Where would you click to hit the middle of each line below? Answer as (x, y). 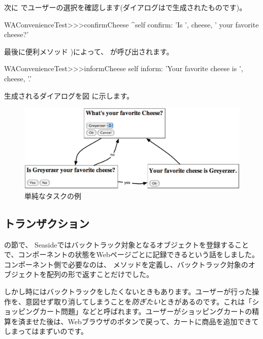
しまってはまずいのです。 (46, 331)
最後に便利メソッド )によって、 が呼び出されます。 (89, 51)
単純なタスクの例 (53, 195)
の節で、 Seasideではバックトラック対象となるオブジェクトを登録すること (127, 244)
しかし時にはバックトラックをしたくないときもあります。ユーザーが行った (128, 291)
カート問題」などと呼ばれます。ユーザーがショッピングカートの (146, 311)
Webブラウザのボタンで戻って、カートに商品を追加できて (163, 321)
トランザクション (47, 223)
